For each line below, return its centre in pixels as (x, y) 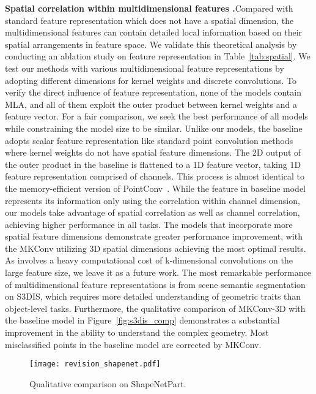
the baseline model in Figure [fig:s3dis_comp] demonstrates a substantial (142, 320)
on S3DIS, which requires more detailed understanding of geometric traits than (153, 296)
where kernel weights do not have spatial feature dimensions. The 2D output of (153, 152)
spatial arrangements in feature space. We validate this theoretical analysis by (151, 44)
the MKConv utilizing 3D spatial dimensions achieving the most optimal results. (156, 248)
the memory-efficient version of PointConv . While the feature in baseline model (156, 188)
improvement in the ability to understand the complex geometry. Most (137, 332)
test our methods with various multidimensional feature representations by (145, 68)
